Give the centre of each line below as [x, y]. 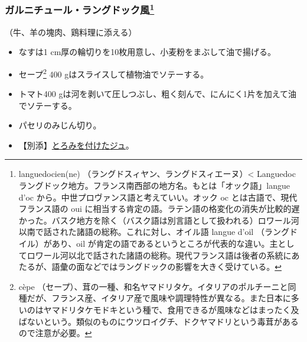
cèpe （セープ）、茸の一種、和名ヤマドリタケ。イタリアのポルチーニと [153, 286]
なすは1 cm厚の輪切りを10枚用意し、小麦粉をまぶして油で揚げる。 [147, 52]
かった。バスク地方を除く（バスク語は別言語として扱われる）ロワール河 [159, 220]
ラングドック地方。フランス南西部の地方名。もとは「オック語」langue [154, 185]
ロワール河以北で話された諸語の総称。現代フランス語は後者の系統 [155, 255]
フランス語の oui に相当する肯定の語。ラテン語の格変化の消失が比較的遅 [159, 209]
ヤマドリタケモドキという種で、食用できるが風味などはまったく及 [171, 310]
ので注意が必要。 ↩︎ [55, 333]
